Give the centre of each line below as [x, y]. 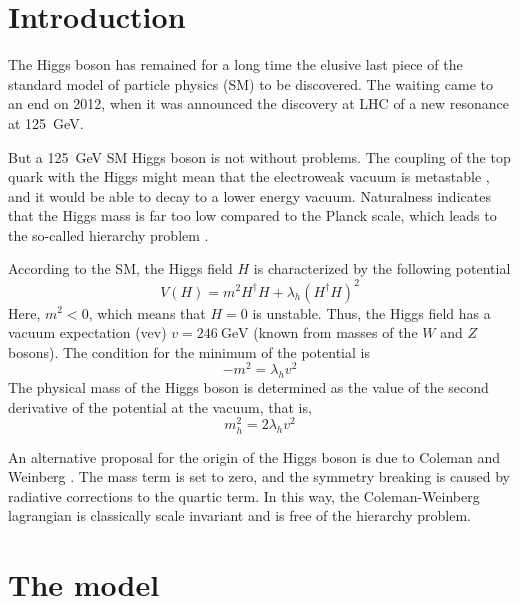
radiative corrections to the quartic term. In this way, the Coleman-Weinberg [244, 495]
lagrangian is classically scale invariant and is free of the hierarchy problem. [240, 515]
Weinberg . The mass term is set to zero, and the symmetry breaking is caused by [259, 476]
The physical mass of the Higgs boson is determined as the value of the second [248, 387]
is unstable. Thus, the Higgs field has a [371, 312]
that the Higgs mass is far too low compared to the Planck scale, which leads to [252, 215]
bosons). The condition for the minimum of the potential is [189, 351]
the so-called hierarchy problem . [108, 234]
